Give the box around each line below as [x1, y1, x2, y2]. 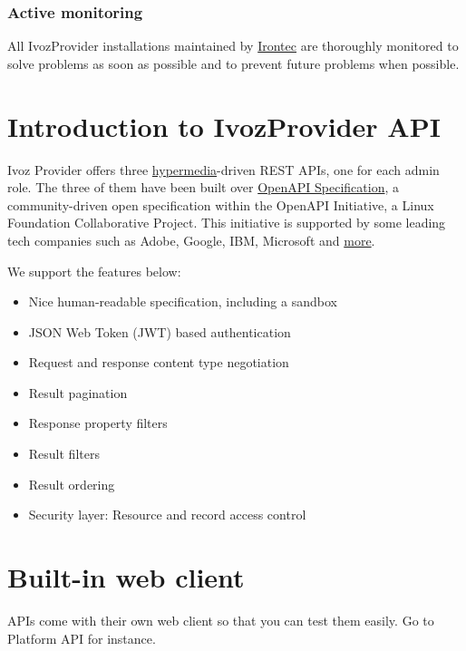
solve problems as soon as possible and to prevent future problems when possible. [7, 53, 460, 73]
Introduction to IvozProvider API [7, 107, 441, 144]
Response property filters [28, 413, 168, 432]
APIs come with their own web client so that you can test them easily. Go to [7, 610, 434, 629]
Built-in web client [7, 559, 245, 596]
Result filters [28, 444, 100, 463]
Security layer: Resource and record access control [28, 505, 306, 524]
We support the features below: [7, 261, 181, 280]
